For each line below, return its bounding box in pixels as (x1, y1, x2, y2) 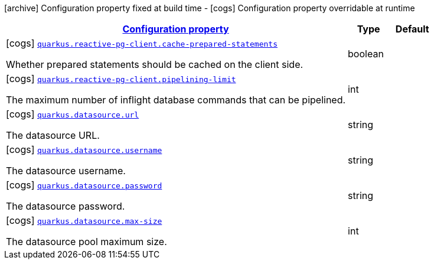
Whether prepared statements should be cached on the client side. (6, 58, 304, 70)
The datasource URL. (6, 129, 100, 141)
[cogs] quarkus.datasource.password (6, 179, 162, 191)
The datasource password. (6, 200, 125, 212)
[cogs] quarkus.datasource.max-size (6, 214, 162, 226)
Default (395, 23, 429, 35)
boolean (348, 48, 384, 60)
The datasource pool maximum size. (6, 236, 167, 247)
